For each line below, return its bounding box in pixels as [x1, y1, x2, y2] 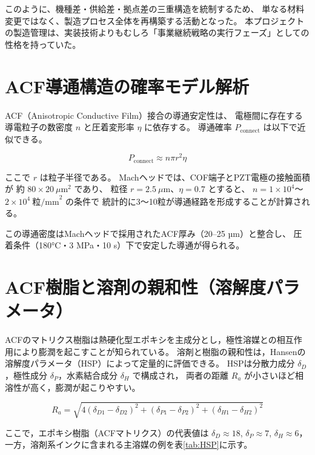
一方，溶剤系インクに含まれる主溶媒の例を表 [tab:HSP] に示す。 [5, 438, 253, 451]
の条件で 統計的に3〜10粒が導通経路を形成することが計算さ [65, 194, 302, 207]
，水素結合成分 [58, 368, 118, 381]
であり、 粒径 [74, 182, 128, 195]
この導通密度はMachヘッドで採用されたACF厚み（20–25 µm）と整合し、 [5, 227, 291, 239]
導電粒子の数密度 [5, 121, 73, 133]
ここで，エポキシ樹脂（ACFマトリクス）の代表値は [5, 426, 209, 439]
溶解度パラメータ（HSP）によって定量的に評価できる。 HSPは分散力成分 [5, 357, 295, 370]
